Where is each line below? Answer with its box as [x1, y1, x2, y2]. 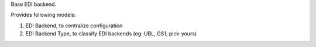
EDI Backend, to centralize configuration [25, 22, 123, 29]
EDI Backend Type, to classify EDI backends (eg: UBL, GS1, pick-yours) [25, 30, 197, 37]
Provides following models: [11, 12, 76, 19]
